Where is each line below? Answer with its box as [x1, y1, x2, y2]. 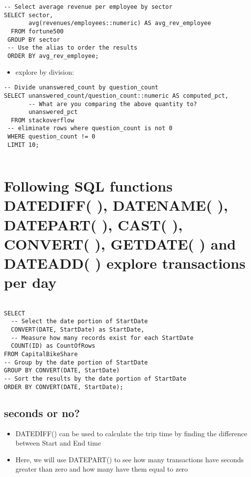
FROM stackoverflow [11, 116, 75, 124]
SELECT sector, [4, 11, 53, 19]
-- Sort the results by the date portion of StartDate [4, 375, 187, 383]
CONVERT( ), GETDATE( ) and [4, 233, 236, 253]
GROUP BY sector [7, 36, 60, 43]
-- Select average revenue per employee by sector [4, 3, 173, 10]
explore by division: [15, 66, 74, 77]
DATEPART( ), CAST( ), [4, 214, 183, 234]
